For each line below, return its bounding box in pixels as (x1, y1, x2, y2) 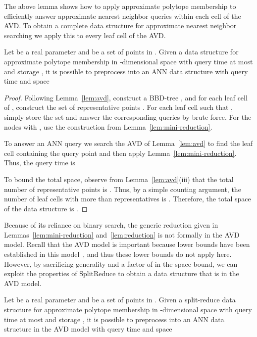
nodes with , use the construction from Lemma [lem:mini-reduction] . (4, 121, 212, 132)
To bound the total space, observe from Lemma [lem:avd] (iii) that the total (4, 174, 234, 184)
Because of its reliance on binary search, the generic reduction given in (4, 220, 218, 230)
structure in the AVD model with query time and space (4, 324, 172, 334)
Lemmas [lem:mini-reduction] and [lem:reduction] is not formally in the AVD (4, 229, 240, 240)
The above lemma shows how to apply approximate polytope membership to (4, 1, 236, 11)
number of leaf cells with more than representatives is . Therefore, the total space (4, 193, 251, 204)
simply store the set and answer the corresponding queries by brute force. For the (4, 111, 252, 122)
